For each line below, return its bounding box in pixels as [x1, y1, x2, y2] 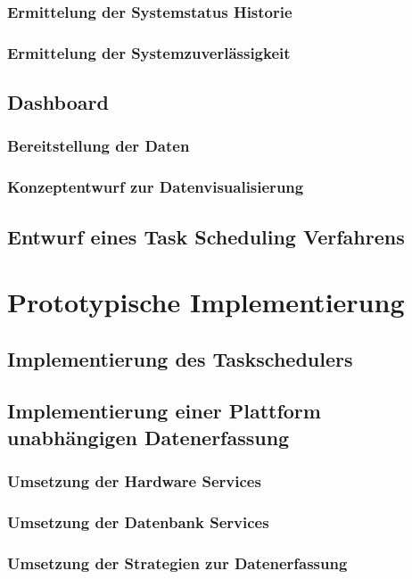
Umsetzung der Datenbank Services [7, 511, 269, 534]
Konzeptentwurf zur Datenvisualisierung [7, 176, 304, 198]
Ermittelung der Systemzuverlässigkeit [7, 41, 291, 63]
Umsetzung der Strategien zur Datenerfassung [7, 551, 348, 574]
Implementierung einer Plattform [7, 397, 321, 425]
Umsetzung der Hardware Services [7, 470, 261, 492]
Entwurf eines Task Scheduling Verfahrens [7, 222, 405, 250]
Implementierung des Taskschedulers [7, 344, 353, 372]
